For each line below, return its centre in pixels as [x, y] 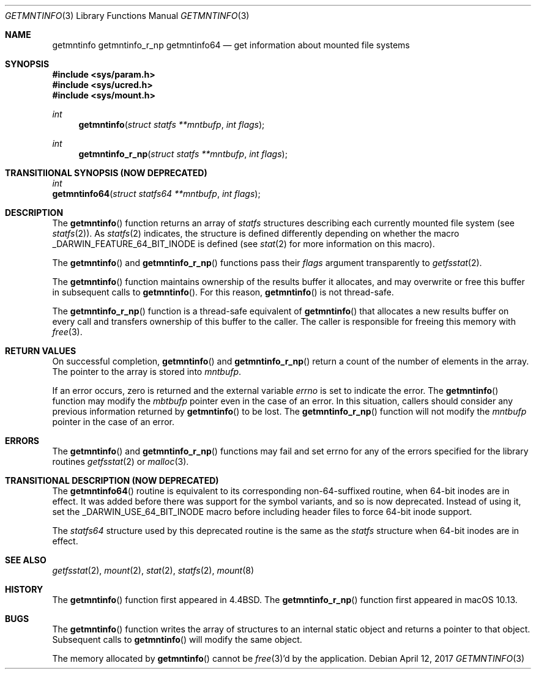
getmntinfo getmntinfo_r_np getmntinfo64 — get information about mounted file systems [231, 45]
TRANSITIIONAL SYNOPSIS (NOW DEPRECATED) [106, 173]
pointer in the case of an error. [113, 422]
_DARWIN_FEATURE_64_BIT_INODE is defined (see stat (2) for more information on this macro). [244, 244]
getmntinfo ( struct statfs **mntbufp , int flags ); [172, 124]
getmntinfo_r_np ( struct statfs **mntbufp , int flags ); [183, 154]
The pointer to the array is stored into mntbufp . [147, 372]
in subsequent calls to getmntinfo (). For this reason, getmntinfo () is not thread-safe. [223, 292]
